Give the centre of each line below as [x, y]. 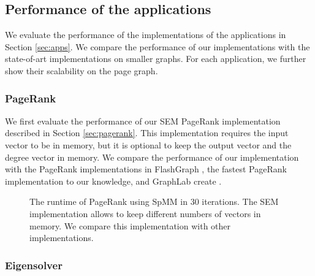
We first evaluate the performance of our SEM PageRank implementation [143, 121]
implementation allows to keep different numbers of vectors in [145, 213]
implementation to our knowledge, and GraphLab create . [113, 181]
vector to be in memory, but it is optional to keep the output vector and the [148, 144]
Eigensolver [34, 265]
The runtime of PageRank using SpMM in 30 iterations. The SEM [154, 201]
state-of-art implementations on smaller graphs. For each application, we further [156, 59]
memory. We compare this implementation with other [130, 225]
